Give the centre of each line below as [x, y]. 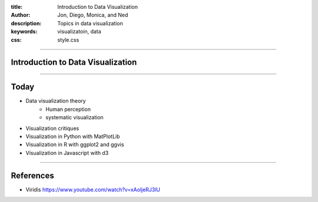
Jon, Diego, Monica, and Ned [93, 15]
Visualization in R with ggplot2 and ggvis [75, 144]
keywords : [24, 32]
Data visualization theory [56, 101]
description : [26, 23]
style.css [68, 40]
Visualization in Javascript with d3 [67, 153]
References [32, 175]
